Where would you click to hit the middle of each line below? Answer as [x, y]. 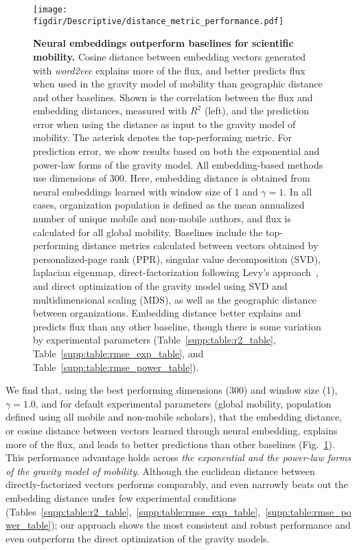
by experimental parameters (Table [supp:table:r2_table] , [154, 340]
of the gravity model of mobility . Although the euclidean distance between [160, 470]
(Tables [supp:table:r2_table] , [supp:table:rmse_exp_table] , [133, 511]
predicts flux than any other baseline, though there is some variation [177, 326]
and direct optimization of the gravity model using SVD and [160, 286]
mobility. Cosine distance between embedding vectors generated [170, 56]
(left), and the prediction [257, 110]
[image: [50, 10]
